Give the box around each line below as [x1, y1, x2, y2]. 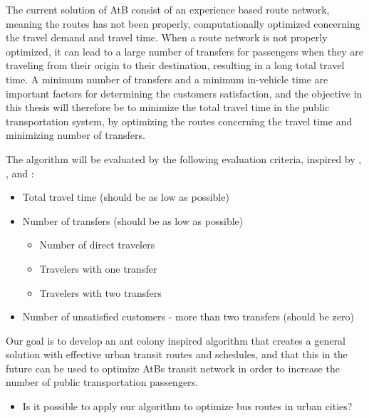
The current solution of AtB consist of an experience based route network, [6, 2, 330, 16]
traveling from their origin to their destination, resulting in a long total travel [6, 58, 345, 73]
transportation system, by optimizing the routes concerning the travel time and [6, 113, 353, 128]
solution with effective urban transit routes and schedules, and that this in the [6, 347, 348, 362]
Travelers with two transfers [39, 285, 162, 300]
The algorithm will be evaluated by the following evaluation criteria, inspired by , [6, 151, 362, 166]
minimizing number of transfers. [6, 127, 145, 142]
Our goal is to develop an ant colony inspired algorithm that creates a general [6, 333, 345, 348]
